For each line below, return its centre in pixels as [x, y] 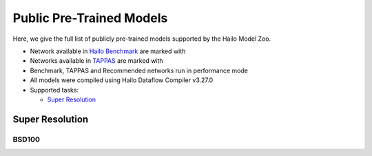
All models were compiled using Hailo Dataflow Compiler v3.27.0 [122, 80]
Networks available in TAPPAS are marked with [96, 61]
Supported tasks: [54, 90]
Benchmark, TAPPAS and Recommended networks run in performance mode [139, 70]
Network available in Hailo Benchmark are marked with [108, 51]
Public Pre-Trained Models [90, 18]
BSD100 [27, 139]
